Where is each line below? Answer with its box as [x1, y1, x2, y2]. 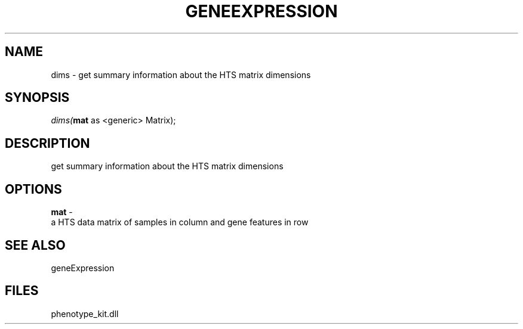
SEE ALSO [5, 237, 66, 253]
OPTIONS [5, 181, 62, 197]
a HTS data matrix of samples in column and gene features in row [51, 217, 309, 228]
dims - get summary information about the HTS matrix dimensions [51, 69, 311, 80]
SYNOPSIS [5, 90, 70, 105]
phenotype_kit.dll [51, 308, 119, 319]
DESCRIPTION [5, 135, 90, 151]
